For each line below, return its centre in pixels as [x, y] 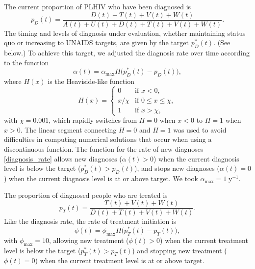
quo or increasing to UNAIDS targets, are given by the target [96, 42]
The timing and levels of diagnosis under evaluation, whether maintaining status [125, 33]
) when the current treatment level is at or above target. [120, 260]
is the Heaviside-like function [91, 81]
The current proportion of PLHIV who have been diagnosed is [98, 6]
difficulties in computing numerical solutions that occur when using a [108, 139]
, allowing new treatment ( [89, 240]
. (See [222, 42]
